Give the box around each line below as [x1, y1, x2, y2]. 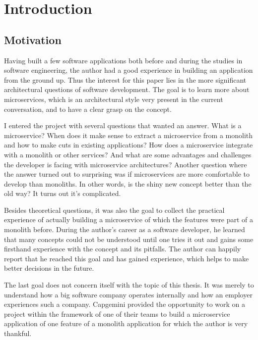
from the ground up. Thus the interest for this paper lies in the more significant [4, 74, 247, 85]
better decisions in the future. [4, 263, 94, 273]
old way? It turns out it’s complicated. [4, 188, 121, 198]
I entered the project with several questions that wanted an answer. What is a [4, 120, 242, 131]
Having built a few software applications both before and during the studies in [4, 55, 243, 65]
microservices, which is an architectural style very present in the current [4, 94, 223, 104]
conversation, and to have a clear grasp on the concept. [4, 103, 172, 114]
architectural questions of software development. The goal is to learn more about [4, 84, 250, 95]
